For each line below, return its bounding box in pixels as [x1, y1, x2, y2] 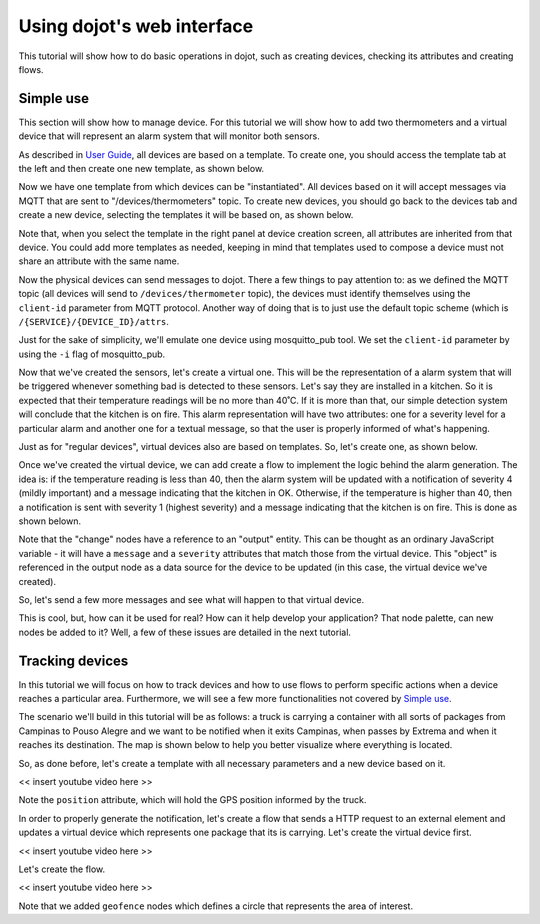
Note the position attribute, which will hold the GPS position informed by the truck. [18, 794, 367, 806]
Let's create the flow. [18, 863, 106, 875]
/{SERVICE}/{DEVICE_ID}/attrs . [18, 315, 170, 327]
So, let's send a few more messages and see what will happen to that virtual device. [18, 593, 365, 605]
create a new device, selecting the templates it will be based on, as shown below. [18, 209, 354, 221]
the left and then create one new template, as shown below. [18, 163, 265, 175]
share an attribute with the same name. [18, 255, 180, 267]
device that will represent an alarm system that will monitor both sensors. [18, 130, 320, 142]
